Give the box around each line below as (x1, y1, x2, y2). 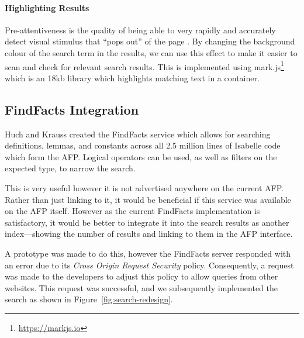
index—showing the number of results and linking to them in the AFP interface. (5, 227, 293, 240)
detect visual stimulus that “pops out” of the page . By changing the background (5, 35, 295, 47)
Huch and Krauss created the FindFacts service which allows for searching (5, 127, 271, 140)
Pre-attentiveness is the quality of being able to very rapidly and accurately (5, 23, 276, 36)
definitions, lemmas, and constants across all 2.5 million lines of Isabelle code (5, 139, 281, 151)
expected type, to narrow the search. (5, 162, 136, 174)
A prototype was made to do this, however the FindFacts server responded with (5, 247, 291, 259)
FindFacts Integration (5, 100, 139, 118)
